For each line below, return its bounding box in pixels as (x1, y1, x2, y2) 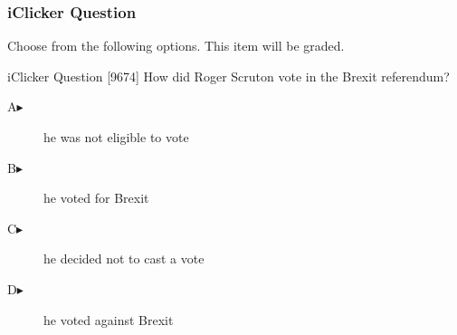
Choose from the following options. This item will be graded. (7, 36, 345, 55)
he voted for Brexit (43, 188, 149, 207)
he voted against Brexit (43, 310, 174, 329)
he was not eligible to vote (43, 128, 189, 146)
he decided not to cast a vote (43, 249, 205, 268)
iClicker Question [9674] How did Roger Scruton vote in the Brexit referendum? (7, 66, 450, 85)
